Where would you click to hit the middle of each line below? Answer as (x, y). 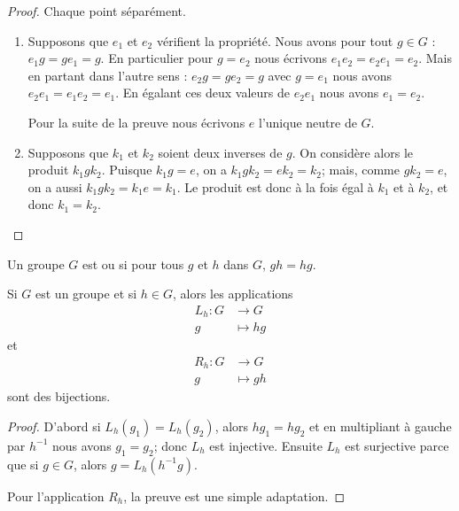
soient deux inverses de (220, 152)
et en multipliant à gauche (380, 426)
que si (23, 464)
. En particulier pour (157, 58)
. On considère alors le (353, 152)
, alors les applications (233, 294)
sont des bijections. (59, 396)
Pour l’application (56, 496)
